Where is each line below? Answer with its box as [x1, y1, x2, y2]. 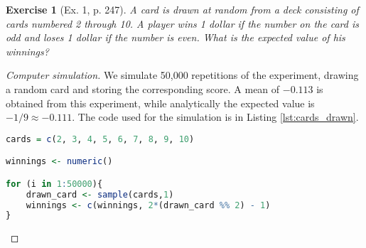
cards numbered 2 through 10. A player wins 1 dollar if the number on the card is [6, 16, 359, 31]
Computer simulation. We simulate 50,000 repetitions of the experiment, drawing [6, 68, 359, 82]
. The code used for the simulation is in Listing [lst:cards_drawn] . [72, 109, 359, 124]
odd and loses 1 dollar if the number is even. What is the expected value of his [6, 30, 345, 45]
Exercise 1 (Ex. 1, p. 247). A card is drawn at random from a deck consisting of [6, 2, 359, 16]
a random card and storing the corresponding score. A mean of [6, 81, 280, 96]
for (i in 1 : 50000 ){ [6, 178, 103, 189]
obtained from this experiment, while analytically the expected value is [6, 95, 315, 110]
